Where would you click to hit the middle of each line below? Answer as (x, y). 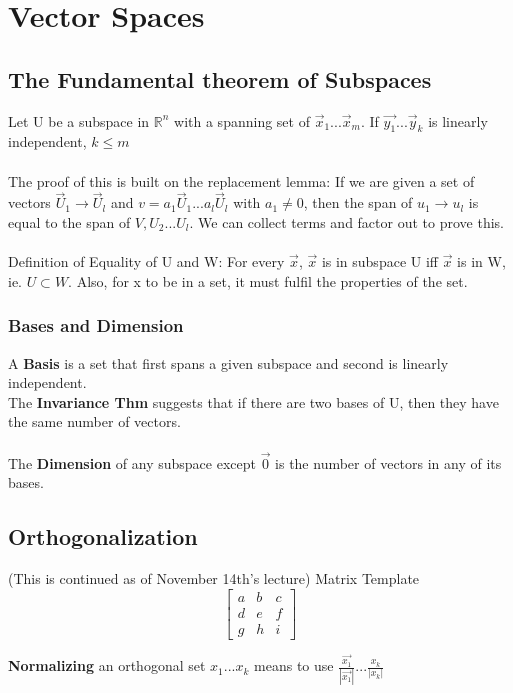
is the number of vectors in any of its (388, 462)
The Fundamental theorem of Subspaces (220, 78)
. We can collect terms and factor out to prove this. (346, 221)
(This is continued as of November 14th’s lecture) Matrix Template (214, 578)
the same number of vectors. (94, 421)
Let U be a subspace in (79, 120)
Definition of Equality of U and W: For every (146, 261)
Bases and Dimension (96, 325)
